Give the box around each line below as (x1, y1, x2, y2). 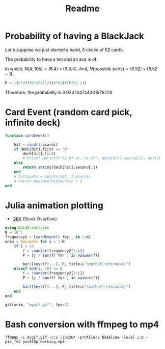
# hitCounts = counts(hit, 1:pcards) (14, 174, 91, 179)
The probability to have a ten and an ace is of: (5, 56, 98, 62)
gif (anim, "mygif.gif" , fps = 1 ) (5, 302, 69, 307)
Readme (65, 3, 100, 14)
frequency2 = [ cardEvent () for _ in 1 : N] (5, 235, 91, 240)
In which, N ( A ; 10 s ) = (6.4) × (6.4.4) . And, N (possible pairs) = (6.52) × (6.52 (5, 66, 158, 72)
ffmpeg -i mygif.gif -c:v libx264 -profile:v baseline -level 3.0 (5, 335, 144, 340)
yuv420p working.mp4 (23, 339, 65, 344)
